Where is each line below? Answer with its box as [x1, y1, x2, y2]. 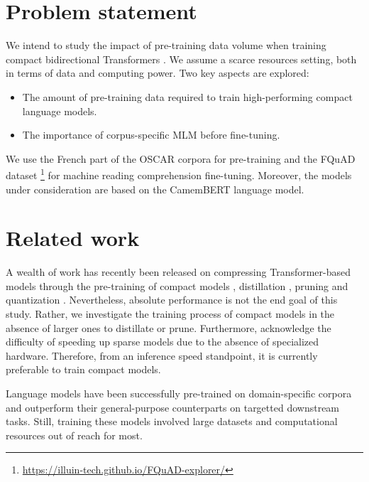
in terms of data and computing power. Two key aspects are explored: [6, 65, 309, 80]
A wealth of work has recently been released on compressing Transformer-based [6, 264, 351, 279]
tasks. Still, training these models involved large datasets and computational [6, 414, 338, 429]
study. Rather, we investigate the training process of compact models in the [6, 306, 335, 321]
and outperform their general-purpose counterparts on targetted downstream [6, 400, 340, 414]
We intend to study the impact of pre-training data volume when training [6, 38, 326, 53]
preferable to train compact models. [6, 362, 161, 377]
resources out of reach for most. [6, 427, 143, 442]
